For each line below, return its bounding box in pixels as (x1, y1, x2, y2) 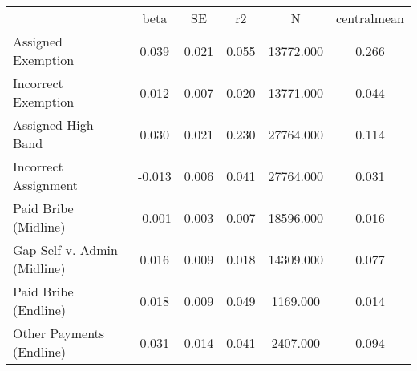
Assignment (13, 175, 79, 194)
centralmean (336, 9, 404, 27)
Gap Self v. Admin (13, 240, 118, 259)
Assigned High (13, 115, 94, 134)
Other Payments (13, 324, 105, 342)
